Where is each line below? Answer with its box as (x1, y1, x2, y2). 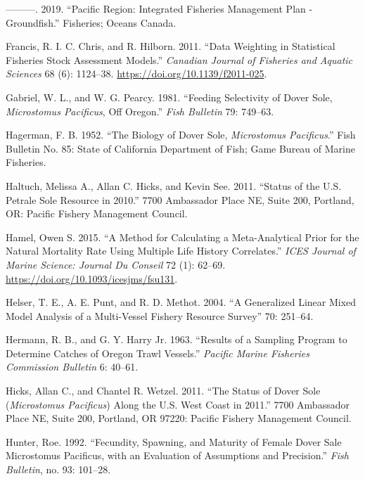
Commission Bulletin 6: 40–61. (6, 359, 139, 374)
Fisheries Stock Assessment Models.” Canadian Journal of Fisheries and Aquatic (6, 52, 353, 67)
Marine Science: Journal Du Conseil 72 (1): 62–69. (6, 257, 226, 271)
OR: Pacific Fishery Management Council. (6, 206, 188, 221)
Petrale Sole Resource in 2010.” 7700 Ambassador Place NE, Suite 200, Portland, (6, 192, 354, 207)
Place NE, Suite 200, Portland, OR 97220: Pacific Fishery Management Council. (6, 411, 352, 425)
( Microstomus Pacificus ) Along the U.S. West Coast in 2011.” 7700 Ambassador (6, 397, 350, 411)
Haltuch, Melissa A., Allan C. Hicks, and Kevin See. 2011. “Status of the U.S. (6, 178, 342, 193)
